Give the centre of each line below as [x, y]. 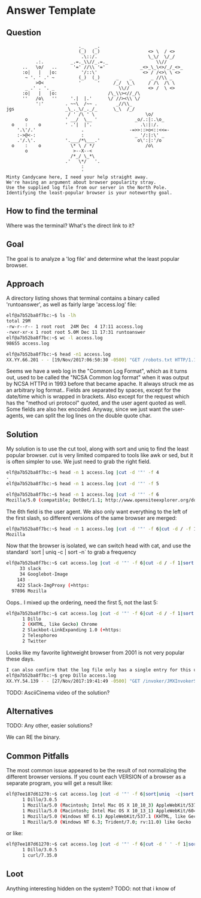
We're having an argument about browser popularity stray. [81, 182]
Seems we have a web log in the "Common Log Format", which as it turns [97, 371]
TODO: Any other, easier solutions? [49, 726]
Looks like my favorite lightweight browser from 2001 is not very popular [95, 652]
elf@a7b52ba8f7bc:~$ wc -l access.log [54, 338]
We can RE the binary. [33, 737]
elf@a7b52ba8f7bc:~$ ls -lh [41, 316]
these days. [21, 659]
